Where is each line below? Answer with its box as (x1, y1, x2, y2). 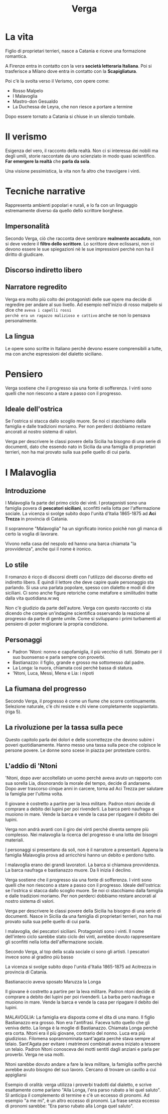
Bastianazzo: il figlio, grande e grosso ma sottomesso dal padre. (12, 659, 145, 665)
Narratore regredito (5, 283, 67, 292)
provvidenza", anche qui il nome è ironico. (5, 546, 92, 552)
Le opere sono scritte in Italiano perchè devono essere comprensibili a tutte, (5, 345, 162, 351)
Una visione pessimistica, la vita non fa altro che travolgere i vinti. (5, 168, 141, 174)
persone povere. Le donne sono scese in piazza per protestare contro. (5, 747, 151, 753)
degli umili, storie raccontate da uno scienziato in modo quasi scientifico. (5, 153, 156, 159)
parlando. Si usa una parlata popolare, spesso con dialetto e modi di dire (5, 585, 155, 591)
